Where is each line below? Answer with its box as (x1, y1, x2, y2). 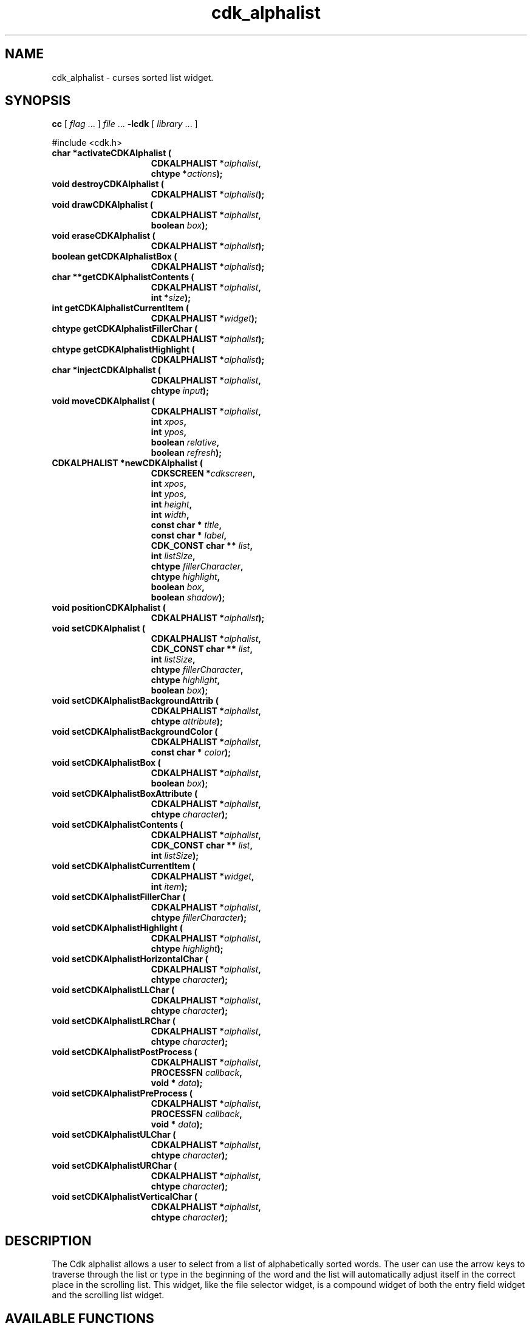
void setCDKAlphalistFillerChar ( (52, 892, 186, 903)
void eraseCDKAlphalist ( (52, 230, 155, 241)
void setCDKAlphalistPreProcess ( (52, 1088, 193, 1099)
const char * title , (151, 520, 222, 531)
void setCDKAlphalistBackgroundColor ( (52, 726, 218, 737)
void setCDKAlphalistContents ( (52, 819, 183, 830)
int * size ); (151, 292, 191, 303)
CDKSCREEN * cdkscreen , (151, 468, 256, 479)
